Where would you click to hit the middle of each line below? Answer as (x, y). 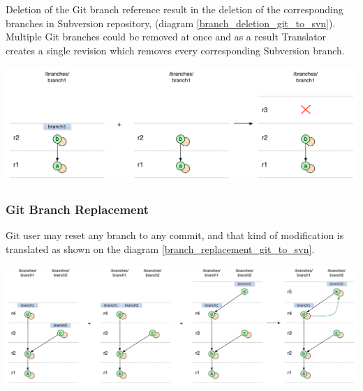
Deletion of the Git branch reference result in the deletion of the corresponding (175, 9)
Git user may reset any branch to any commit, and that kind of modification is (175, 235)
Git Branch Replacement (77, 209)
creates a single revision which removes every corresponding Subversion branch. (175, 50)
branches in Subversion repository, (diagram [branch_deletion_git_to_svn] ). (171, 23)
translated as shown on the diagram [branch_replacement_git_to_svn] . (160, 248)
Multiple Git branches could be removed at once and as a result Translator (166, 37)
